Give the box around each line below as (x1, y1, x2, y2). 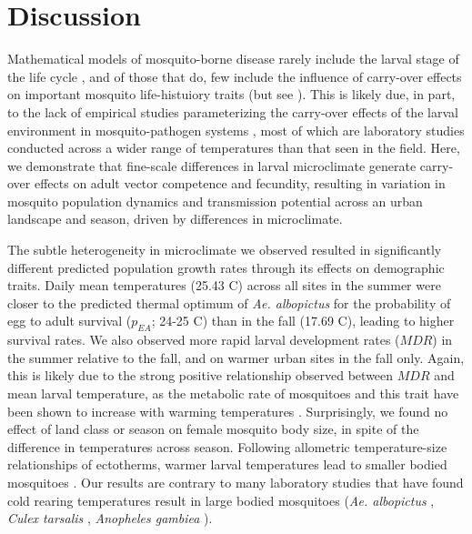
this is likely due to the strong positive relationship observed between (7, 366, 394, 385)
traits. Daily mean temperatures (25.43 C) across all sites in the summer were (7, 276, 441, 295)
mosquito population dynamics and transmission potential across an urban (7, 191, 423, 210)
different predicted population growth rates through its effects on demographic (7, 257, 445, 277)
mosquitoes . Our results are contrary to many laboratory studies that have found (7, 472, 464, 491)
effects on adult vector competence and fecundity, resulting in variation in (34, 174, 446, 193)
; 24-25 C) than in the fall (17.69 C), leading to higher (151, 311, 455, 330)
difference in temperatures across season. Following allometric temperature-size (7, 437, 447, 456)
